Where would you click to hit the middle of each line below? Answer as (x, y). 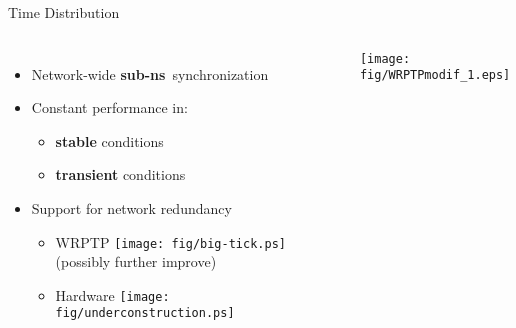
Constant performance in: (109, 107)
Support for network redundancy (131, 207)
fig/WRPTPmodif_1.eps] (435, 75)
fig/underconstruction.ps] (145, 313)
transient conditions (120, 174)
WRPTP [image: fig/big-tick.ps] (170, 241)
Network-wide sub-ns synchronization (150, 73)
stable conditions (109, 140)
